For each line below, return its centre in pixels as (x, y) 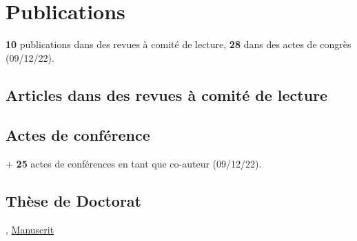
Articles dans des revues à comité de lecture (167, 94)
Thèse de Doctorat (74, 201)
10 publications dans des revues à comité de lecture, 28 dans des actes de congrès (178, 44)
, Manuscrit (30, 230)
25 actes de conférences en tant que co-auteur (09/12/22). (139, 164)
